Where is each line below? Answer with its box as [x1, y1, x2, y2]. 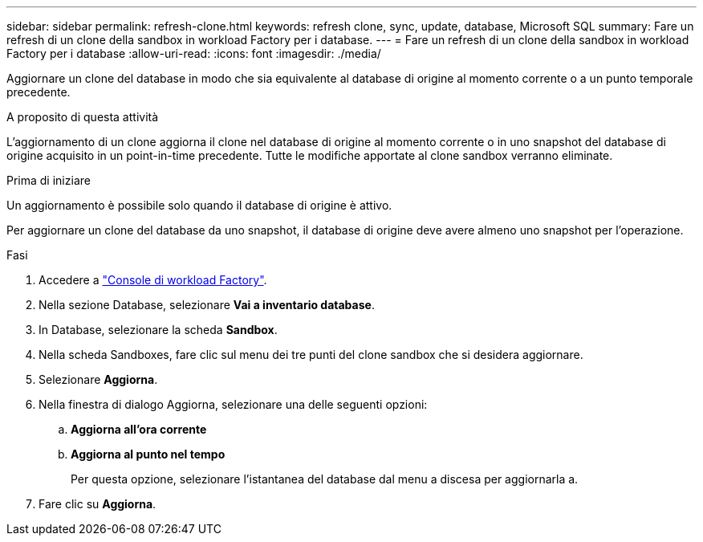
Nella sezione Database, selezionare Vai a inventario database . [39, 298, 375, 312]
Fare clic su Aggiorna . [39, 497, 156, 511]
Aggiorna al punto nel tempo [71, 447, 226, 461]
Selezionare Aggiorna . [39, 373, 158, 386]
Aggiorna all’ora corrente [71, 422, 207, 436]
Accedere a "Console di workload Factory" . [39, 273, 267, 287]
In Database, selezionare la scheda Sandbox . [39, 323, 278, 336]
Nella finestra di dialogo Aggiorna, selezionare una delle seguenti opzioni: [39, 397, 428, 411]
